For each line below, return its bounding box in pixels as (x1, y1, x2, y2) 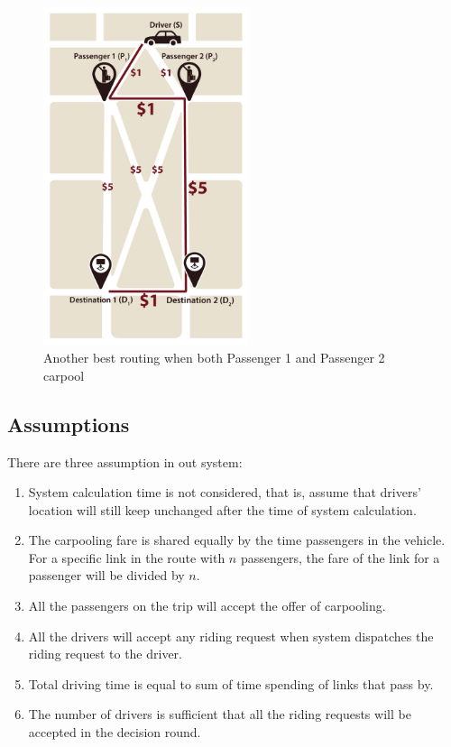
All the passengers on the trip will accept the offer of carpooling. (28, 596, 386, 615)
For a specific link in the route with (28, 548, 225, 567)
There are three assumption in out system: (7, 452, 243, 471)
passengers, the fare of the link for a (240, 548, 440, 567)
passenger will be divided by (28, 566, 185, 585)
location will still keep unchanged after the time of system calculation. (28, 500, 417, 519)
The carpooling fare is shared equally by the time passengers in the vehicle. (28, 530, 446, 549)
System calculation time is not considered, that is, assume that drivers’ (28, 483, 421, 502)
